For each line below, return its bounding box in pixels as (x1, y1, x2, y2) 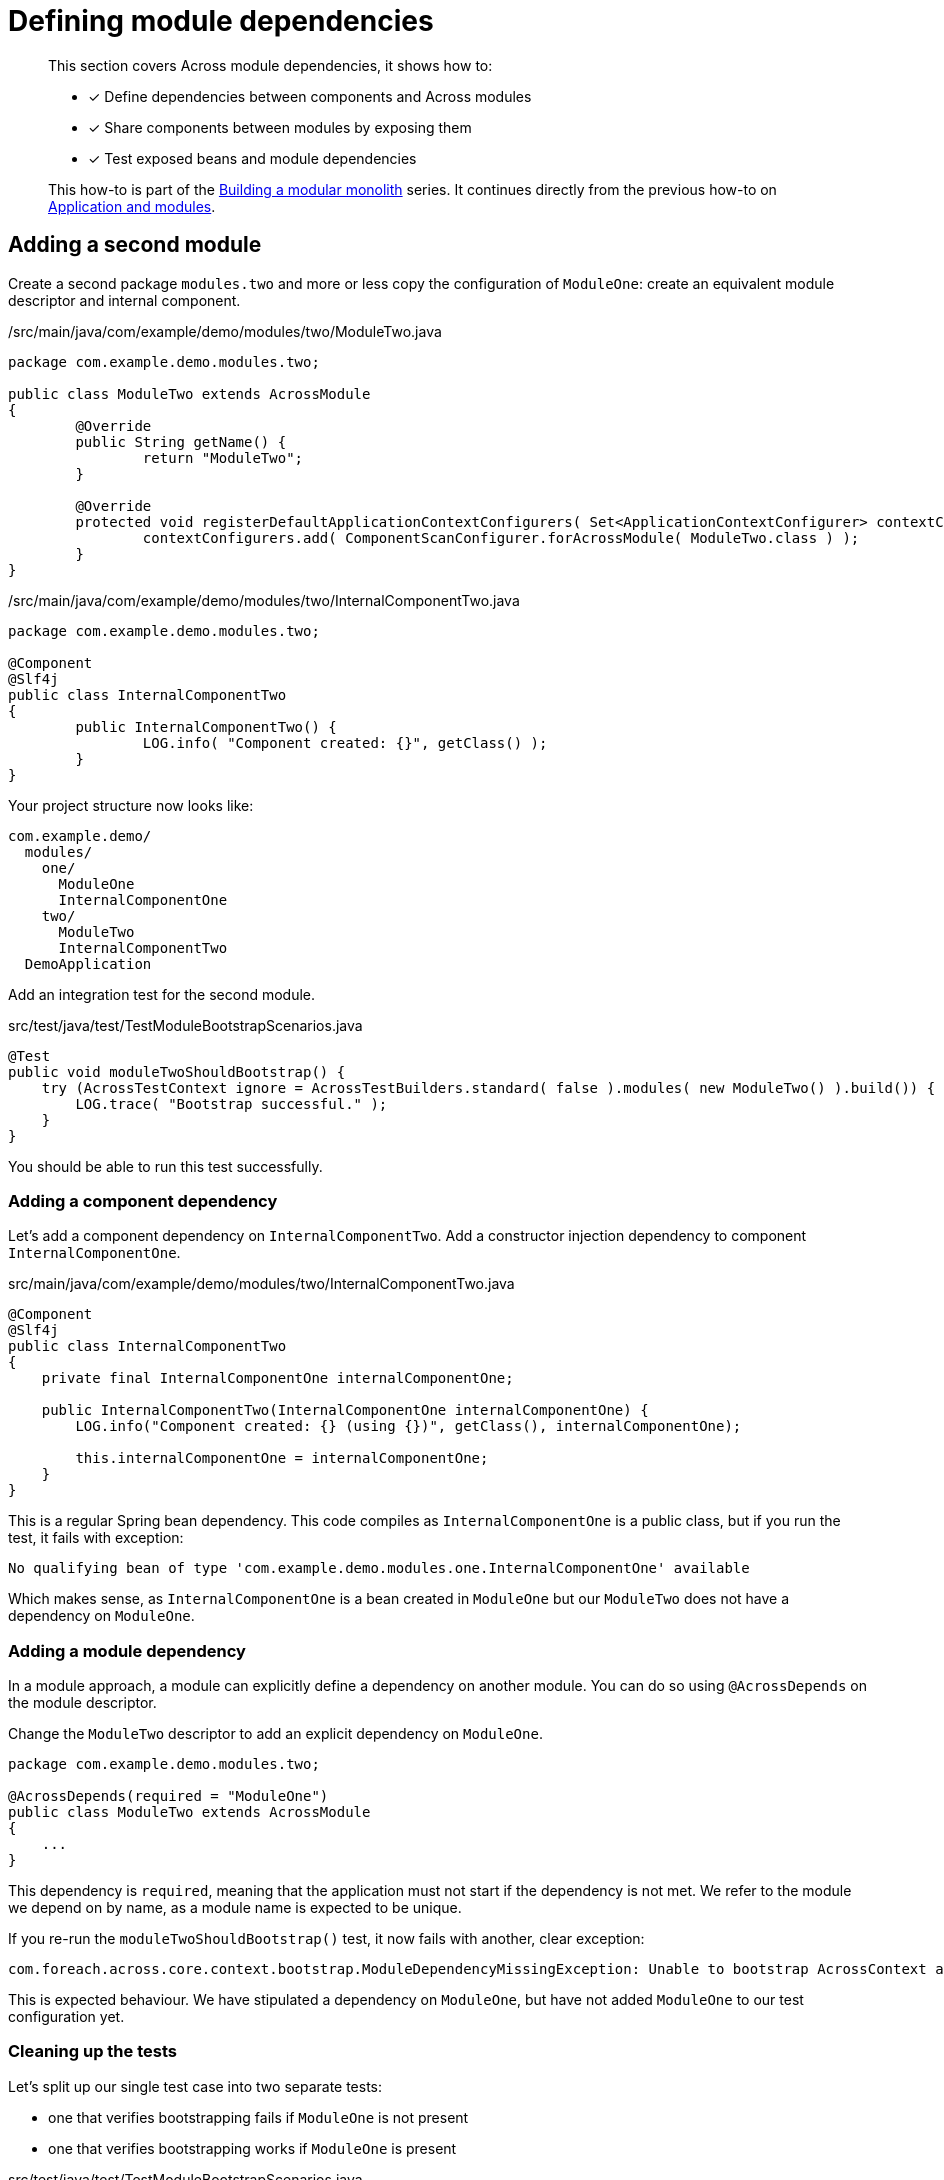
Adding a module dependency (8, 1640, 246, 1661)
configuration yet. (8, 2008, 125, 2026)
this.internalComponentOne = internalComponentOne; (75, 1450, 489, 1467)
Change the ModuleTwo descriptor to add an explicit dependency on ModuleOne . (8, 1725, 543, 1743)
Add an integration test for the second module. (8, 985, 316, 1003)
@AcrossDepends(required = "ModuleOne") (8, 1788, 329, 1805)
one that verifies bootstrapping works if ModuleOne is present (48, 2139, 457, 2157)
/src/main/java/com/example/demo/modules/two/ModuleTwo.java (8, 322, 442, 340)
